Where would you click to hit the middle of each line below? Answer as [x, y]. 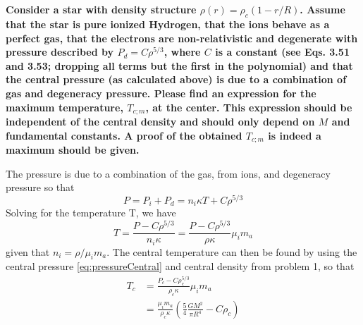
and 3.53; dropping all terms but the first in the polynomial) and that [179, 65]
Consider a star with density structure [101, 10]
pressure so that [40, 187]
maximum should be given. [73, 150]
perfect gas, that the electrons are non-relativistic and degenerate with [182, 38]
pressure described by [60, 52]
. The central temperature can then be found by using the [232, 251]
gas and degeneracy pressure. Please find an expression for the [161, 93]
